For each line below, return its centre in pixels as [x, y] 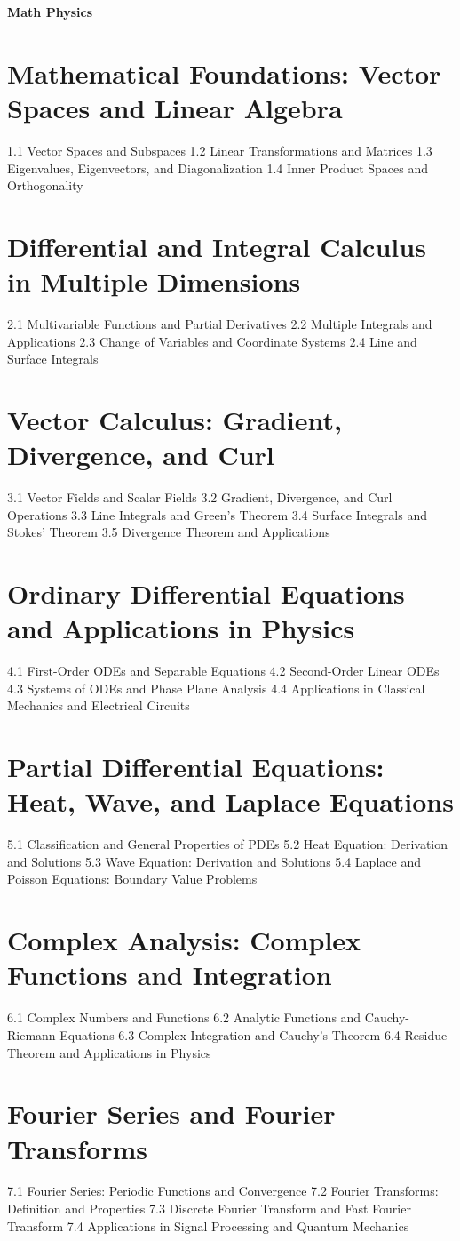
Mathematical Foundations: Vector [224, 72]
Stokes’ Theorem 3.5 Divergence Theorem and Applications [169, 532]
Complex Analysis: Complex [184, 940]
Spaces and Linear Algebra [175, 107]
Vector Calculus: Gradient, [174, 419]
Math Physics [50, 12]
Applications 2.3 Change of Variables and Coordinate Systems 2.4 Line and [212, 341]
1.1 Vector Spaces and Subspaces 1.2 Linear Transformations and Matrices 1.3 [220, 150]
